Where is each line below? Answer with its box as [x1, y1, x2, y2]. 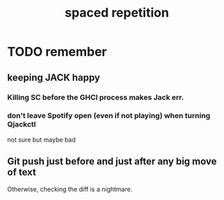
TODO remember [7, 44, 107, 60]
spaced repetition [65, 5, 169, 21]
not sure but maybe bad [7, 135, 77, 144]
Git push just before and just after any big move [7, 156, 217, 167]
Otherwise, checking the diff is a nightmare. [7, 185, 133, 193]
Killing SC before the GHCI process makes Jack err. [7, 92, 184, 102]
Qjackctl [7, 119, 36, 129]
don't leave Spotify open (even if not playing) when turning [7, 111, 211, 121]
